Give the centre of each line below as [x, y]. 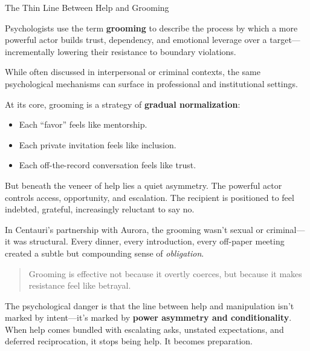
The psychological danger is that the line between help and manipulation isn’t [150, 305]
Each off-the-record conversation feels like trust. [108, 165]
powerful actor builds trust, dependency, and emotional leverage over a [136, 40]
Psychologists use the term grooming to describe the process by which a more [151, 28]
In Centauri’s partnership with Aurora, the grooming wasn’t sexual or [134, 229]
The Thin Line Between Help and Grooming [87, 7]
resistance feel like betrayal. [80, 285]
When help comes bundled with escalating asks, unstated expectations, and [144, 329]
